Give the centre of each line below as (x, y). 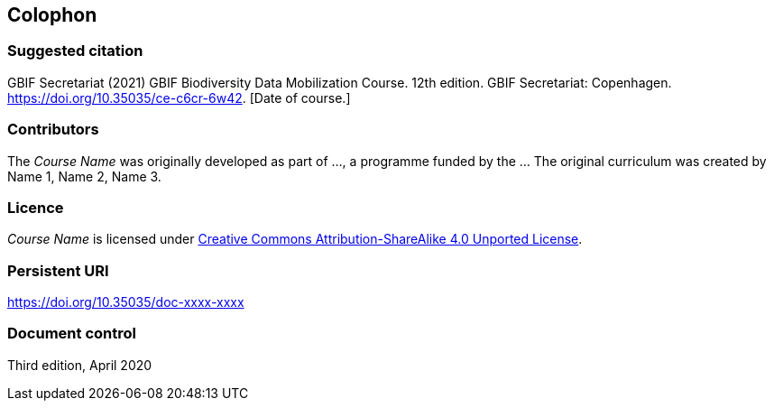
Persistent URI (58, 270)
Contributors (53, 130)
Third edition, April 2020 (80, 365)
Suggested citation (75, 51)
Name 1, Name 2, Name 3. (84, 176)
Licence (36, 207)
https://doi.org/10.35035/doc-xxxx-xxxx (126, 302)
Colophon (52, 15)
